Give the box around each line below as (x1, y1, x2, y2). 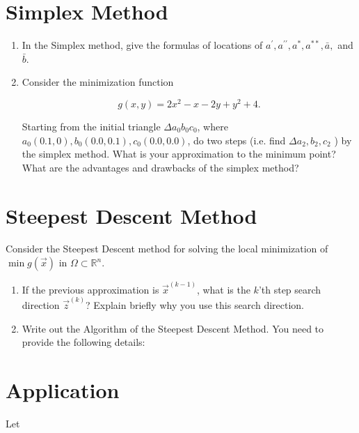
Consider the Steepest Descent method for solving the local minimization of (6, 241, 328, 256)
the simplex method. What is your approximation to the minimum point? (22, 146, 336, 161)
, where (197, 119, 228, 133)
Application (6, 375, 120, 404)
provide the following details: (22, 335, 145, 349)
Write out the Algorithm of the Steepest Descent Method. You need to (22, 321, 324, 335)
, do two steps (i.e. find (187, 132, 286, 147)
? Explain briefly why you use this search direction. (85, 297, 304, 312)
